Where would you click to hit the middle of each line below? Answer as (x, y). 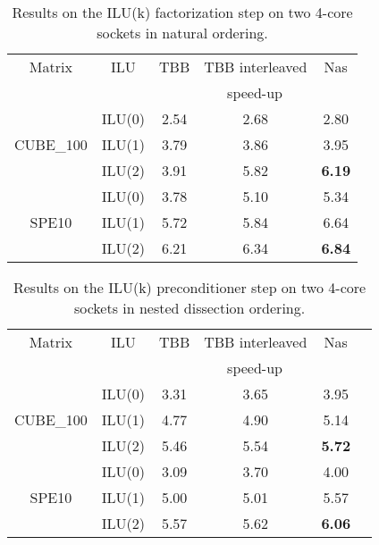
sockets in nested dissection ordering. (189, 308)
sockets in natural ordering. (182, 33)
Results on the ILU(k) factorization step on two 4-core (182, 12)
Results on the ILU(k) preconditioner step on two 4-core (189, 287)
